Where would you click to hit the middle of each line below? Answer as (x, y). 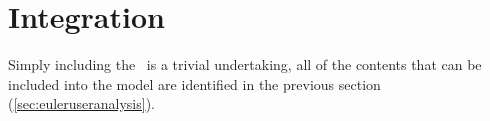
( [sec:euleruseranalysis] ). (82, 103)
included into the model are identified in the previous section (194, 83)
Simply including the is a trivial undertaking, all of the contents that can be (245, 64)
